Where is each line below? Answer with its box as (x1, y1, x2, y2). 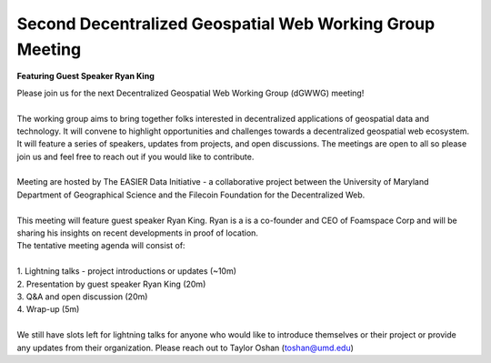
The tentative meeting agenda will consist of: (16, 240, 185, 251)
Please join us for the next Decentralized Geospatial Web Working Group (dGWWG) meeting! (16, 87, 365, 98)
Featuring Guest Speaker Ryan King (16, 71, 155, 82)
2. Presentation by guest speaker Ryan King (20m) (16, 278, 206, 289)
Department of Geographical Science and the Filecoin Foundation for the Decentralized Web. (16, 189, 366, 200)
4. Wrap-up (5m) (16, 304, 80, 315)
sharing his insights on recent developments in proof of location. (16, 227, 259, 238)
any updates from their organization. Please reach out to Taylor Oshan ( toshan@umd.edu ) (16, 342, 355, 353)
